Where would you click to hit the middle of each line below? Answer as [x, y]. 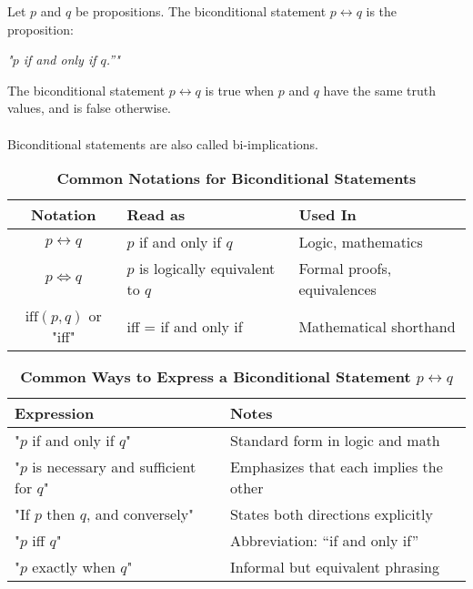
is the [382, 11]
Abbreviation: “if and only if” [324, 541]
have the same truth [379, 90]
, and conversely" [140, 514]
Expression [55, 413]
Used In [327, 215]
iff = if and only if [185, 326]
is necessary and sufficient [114, 467]
